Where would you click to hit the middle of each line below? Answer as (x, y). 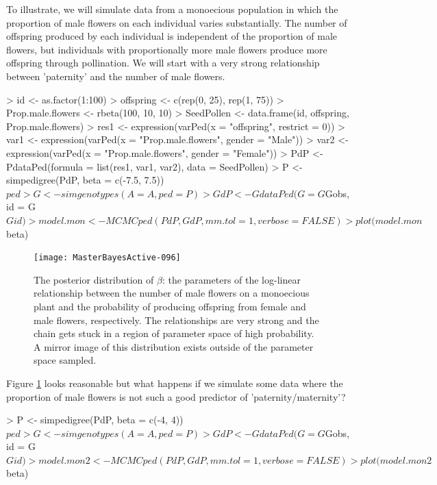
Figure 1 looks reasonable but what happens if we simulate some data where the (175, 383)
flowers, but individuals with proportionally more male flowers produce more (167, 49)
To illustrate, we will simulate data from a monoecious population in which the (172, 9)
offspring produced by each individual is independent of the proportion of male (172, 36)
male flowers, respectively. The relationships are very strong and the (176, 320)
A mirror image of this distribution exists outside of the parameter (174, 346)
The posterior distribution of (94, 279)
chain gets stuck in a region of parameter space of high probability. (174, 333)
